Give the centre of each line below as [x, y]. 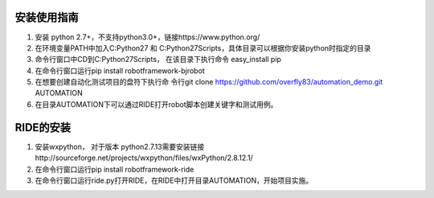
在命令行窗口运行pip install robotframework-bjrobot [120, 70]
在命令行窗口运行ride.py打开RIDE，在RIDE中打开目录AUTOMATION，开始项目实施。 [174, 180]
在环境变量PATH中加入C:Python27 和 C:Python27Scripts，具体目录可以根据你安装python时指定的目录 [203, 47]
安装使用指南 [47, 17]
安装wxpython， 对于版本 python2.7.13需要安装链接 [120, 146]
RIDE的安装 [43, 128]
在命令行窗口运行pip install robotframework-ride [115, 169]
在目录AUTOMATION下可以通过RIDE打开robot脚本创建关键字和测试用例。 [156, 104]
